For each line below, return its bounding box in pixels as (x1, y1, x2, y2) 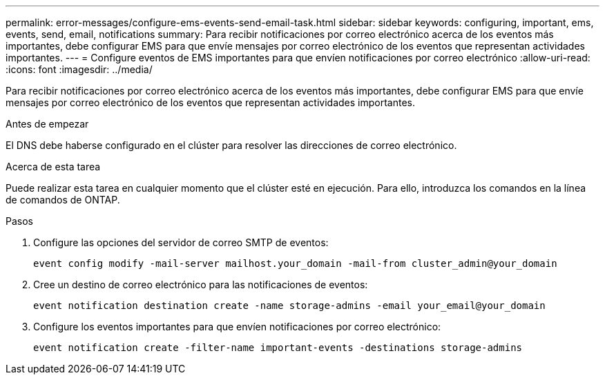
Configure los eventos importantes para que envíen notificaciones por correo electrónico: (33, 321, 441, 332)
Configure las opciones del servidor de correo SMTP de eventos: (33, 237, 329, 248)
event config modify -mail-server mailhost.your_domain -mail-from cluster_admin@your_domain (33, 258, 557, 269)
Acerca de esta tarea (6, 161, 101, 172)
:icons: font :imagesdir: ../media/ (6, 63, 153, 75)
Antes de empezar (6, 118, 89, 130)
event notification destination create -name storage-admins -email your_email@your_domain (33, 300, 546, 311)
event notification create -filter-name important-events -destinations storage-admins (33, 342, 523, 353)
